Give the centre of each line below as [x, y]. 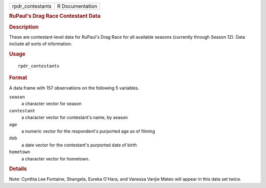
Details [18, 169]
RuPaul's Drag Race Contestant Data [55, 16]
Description [24, 27]
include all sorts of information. [41, 44]
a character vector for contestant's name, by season [75, 117]
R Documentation [77, 6]
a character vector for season [51, 104]
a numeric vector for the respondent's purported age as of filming [88, 131]
